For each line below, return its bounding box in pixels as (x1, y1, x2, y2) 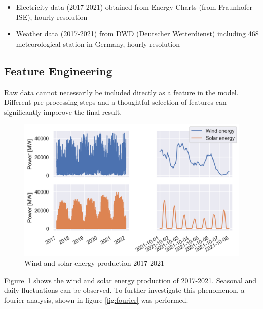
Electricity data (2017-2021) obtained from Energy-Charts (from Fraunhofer (16, 2, 252, 12)
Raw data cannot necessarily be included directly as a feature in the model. (4, 87, 239, 97)
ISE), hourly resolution (16, 11, 88, 22)
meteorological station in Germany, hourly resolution (16, 38, 180, 49)
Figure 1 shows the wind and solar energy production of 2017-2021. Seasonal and (4, 275, 257, 285)
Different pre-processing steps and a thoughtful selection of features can (4, 97, 227, 107)
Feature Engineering (4, 63, 112, 79)
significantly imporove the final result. (4, 106, 122, 117)
